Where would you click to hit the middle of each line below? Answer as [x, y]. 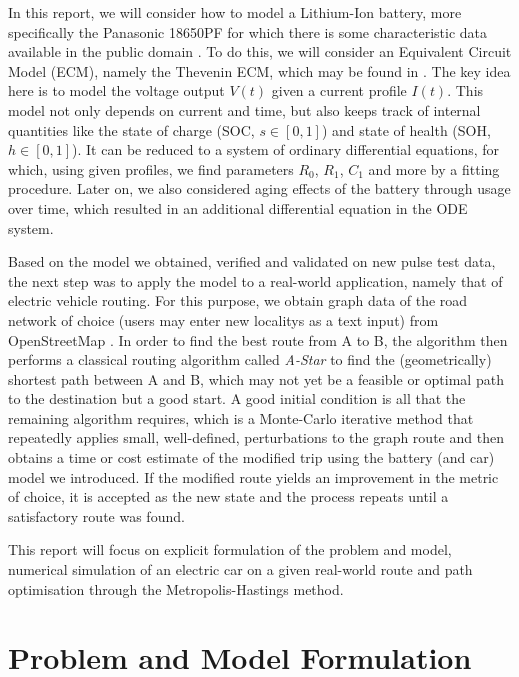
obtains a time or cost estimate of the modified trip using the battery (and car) [251, 457]
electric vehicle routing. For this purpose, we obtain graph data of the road [238, 300]
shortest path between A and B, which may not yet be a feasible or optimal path [256, 378]
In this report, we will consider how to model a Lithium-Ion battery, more [235, 12]
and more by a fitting [434, 168]
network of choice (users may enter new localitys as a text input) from [223, 319]
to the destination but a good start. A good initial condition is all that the [237, 398]
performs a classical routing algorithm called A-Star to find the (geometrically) [250, 359]
